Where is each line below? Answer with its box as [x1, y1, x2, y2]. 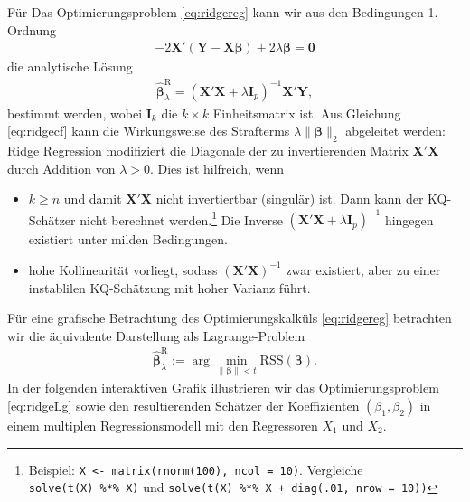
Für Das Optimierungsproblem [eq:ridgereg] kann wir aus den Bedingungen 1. [7, 3, 438, 21]
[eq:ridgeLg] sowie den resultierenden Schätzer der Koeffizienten [7, 395, 360, 414]
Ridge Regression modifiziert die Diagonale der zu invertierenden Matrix [7, 140, 409, 159]
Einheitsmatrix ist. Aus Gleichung [212, 103, 401, 122]
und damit [63, 189, 122, 208]
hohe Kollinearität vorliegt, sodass [28, 260, 218, 279]
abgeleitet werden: [345, 121, 446, 140]
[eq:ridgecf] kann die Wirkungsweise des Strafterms [7, 121, 290, 140]
